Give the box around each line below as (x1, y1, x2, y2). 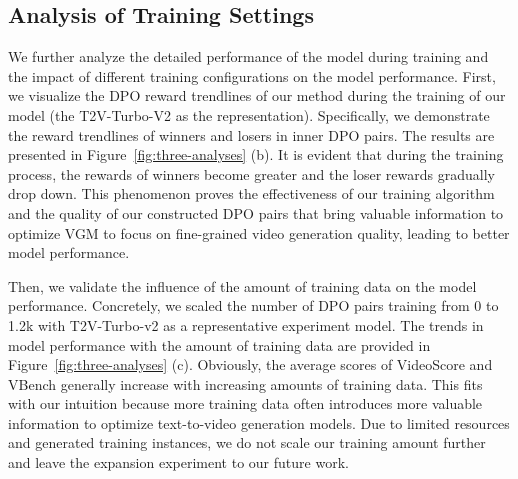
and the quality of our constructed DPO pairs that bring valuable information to (8, 202, 504, 223)
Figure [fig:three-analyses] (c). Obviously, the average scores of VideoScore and (8, 354, 493, 375)
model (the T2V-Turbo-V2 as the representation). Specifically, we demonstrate (8, 104, 490, 125)
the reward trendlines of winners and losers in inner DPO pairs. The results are (8, 124, 495, 145)
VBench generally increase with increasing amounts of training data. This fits (8, 373, 483, 394)
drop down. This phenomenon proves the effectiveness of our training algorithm (8, 183, 495, 204)
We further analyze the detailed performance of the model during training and (8, 46, 489, 67)
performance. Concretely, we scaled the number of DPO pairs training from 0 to (8, 295, 499, 316)
